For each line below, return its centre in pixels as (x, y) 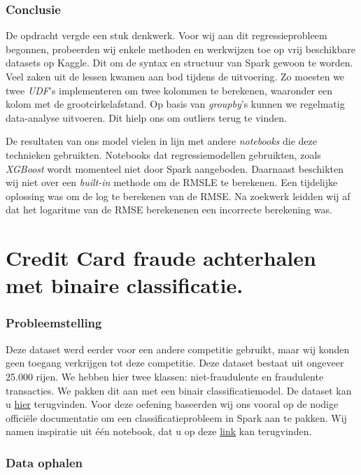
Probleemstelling (54, 323)
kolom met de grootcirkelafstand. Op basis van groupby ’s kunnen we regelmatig (175, 104)
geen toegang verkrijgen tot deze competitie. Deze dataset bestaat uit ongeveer (175, 363)
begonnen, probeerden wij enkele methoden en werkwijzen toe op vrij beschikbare (181, 49)
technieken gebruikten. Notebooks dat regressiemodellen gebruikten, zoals (163, 154)
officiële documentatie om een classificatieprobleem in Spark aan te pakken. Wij (176, 417)
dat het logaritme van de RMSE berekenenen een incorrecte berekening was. (169, 210)
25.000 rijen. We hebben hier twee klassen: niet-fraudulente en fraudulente (165, 376)
